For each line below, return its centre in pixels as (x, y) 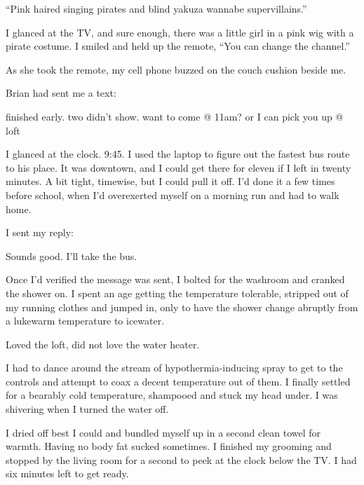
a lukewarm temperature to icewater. (85, 321)
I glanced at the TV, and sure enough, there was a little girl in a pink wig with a (180, 32)
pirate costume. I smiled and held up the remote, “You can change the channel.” (178, 46)
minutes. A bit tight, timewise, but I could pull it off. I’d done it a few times (170, 181)
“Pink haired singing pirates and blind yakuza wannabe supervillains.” (156, 8)
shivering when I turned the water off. (87, 409)
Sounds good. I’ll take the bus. (72, 255)
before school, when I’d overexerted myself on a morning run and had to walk (173, 194)
